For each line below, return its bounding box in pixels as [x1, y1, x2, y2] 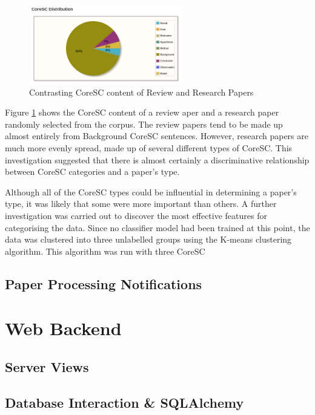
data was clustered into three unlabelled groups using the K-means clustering [5, 233, 292, 246]
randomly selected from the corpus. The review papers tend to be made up [5, 117, 283, 130]
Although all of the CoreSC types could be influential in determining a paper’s [5, 185, 297, 198]
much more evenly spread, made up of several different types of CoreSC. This [5, 141, 293, 154]
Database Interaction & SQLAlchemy [5, 393, 244, 411]
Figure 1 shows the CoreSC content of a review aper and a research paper [5, 106, 279, 119]
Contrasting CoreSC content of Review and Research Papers [29, 85, 254, 98]
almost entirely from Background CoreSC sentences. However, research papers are [5, 129, 308, 142]
